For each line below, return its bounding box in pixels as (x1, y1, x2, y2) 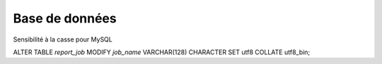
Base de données (13, 11, 117, 26)
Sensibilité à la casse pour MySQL (13, 35, 112, 44)
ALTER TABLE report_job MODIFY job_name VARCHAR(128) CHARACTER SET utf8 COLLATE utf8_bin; (13, 48, 311, 56)
